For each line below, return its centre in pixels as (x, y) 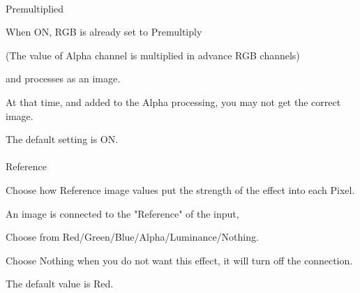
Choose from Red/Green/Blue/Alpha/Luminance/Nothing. (132, 237)
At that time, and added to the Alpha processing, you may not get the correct (173, 102)
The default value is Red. (60, 284)
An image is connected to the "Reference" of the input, (122, 213)
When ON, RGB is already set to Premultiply (104, 32)
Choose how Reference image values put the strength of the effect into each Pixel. (180, 189)
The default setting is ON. (62, 139)
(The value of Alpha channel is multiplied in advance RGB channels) (153, 55)
